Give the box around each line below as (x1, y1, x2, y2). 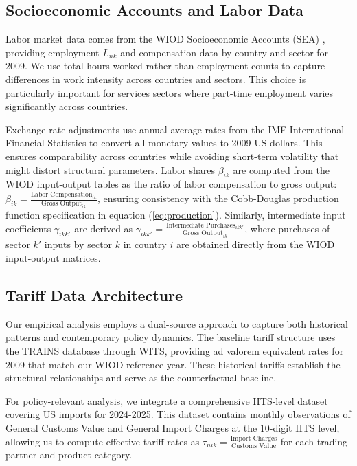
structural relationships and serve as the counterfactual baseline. (5, 370, 277, 385)
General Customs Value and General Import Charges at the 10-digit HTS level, (5, 420, 340, 434)
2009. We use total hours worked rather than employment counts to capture (5, 58, 325, 73)
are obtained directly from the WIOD (176, 237, 335, 252)
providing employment (5, 45, 100, 59)
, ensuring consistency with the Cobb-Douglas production (97, 191, 339, 206)
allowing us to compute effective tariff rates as (5, 434, 200, 448)
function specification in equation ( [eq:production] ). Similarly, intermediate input (5, 207, 346, 221)
